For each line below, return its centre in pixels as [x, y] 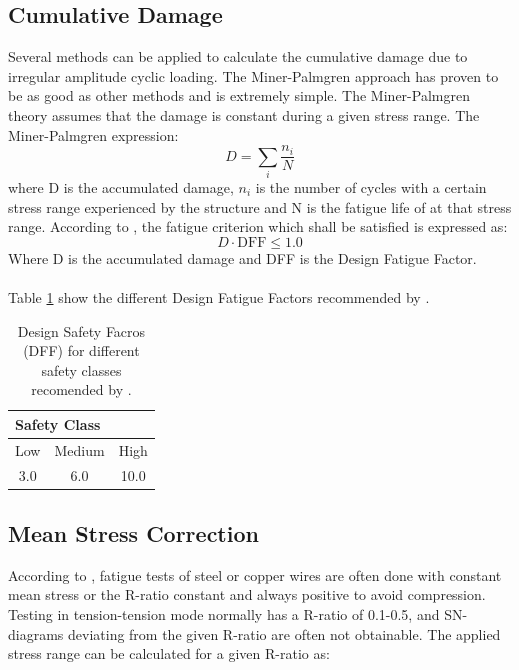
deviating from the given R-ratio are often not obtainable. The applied [284, 633]
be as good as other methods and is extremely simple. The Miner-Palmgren [239, 95]
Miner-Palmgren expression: [93, 134]
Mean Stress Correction [133, 533]
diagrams [36, 633]
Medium [79, 449]
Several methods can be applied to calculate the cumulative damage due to [238, 56]
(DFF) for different [81, 350]
